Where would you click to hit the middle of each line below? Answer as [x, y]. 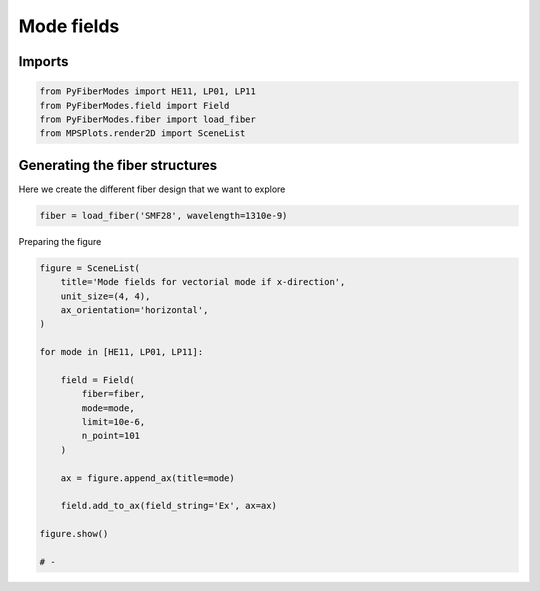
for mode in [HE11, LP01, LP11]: [121, 352]
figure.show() [74, 534]
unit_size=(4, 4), [105, 296]
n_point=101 [110, 436]
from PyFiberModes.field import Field [134, 105]
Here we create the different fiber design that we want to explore [152, 189]
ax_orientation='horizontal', [134, 309]
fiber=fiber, [113, 394]
